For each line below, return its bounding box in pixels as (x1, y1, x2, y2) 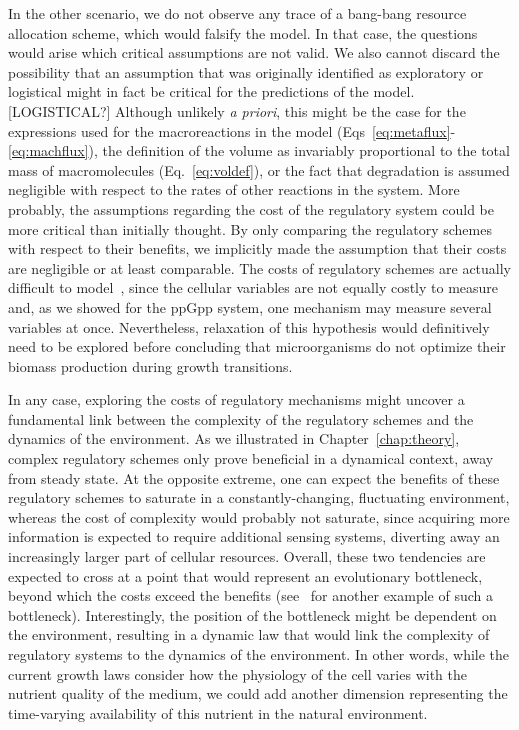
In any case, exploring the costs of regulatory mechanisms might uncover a (8, 389, 465, 410)
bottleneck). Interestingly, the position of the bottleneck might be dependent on (8, 604, 497, 625)
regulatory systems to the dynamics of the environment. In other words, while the (8, 644, 510, 664)
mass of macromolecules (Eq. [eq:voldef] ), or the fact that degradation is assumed (8, 159, 510, 180)
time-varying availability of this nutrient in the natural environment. (8, 702, 428, 723)
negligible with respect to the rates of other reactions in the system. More (8, 179, 460, 200)
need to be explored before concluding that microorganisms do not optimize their (8, 336, 506, 357)
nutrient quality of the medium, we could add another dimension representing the (8, 683, 508, 704)
